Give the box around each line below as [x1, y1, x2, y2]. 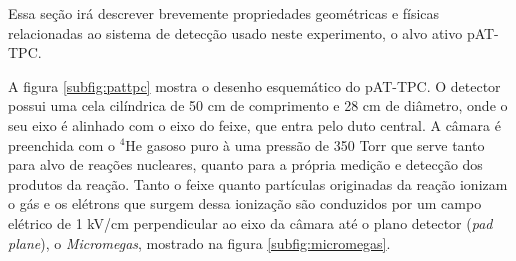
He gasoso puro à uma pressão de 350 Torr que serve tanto [125, 134, 485, 155]
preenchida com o [8, 134, 115, 155]
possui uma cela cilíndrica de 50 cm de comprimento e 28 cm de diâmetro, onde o [8, 95, 508, 116]
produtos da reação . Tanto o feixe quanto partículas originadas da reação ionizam [8, 173, 508, 194]
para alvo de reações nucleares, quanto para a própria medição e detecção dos [8, 154, 483, 175]
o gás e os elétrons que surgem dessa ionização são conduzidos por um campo [8, 193, 482, 214]
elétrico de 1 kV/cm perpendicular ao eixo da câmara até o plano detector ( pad [8, 212, 493, 233]
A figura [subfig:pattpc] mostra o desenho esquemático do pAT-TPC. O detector [8, 75, 501, 96]
